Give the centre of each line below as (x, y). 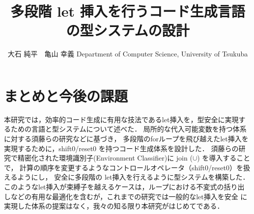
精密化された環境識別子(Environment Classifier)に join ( (105, 158)
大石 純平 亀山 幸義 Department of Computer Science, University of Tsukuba (128, 54)
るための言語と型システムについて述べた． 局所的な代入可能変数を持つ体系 (125, 129)
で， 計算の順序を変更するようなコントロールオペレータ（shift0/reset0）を (124, 167)
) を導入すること (224, 158)
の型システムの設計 (128, 30)
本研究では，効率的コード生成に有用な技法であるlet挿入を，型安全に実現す (125, 119)
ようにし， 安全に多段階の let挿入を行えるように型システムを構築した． (133, 177)
